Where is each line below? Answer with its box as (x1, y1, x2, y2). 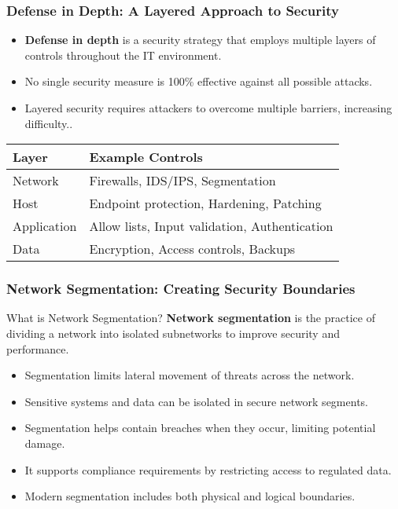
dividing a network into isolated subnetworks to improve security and (6, 325, 340, 341)
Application (13, 217, 77, 236)
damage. (24, 434, 65, 451)
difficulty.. (24, 115, 73, 131)
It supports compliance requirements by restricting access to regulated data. (24, 461, 392, 478)
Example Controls (89, 148, 203, 167)
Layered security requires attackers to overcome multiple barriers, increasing (24, 100, 392, 115)
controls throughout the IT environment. (24, 46, 222, 63)
